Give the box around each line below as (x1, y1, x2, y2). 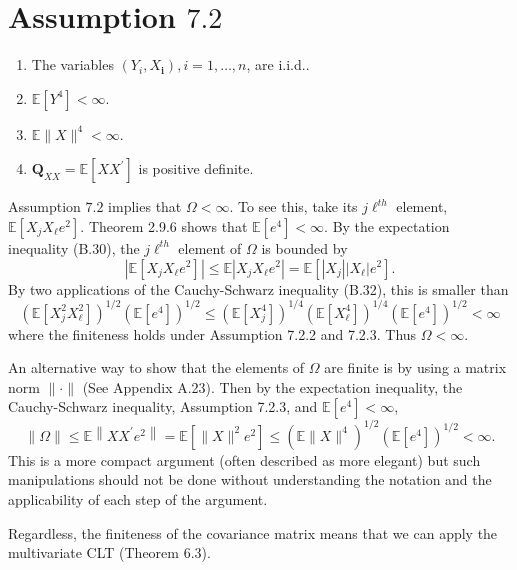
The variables (31, 54, 114, 75)
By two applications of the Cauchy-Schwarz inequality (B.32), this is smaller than (8, 278, 509, 299)
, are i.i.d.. (246, 54, 310, 75)
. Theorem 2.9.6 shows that (80, 215, 248, 236)
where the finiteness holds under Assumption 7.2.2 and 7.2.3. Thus (8, 323, 417, 344)
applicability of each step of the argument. (8, 489, 268, 510)
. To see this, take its (229, 196, 358, 217)
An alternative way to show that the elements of (8, 357, 305, 378)
